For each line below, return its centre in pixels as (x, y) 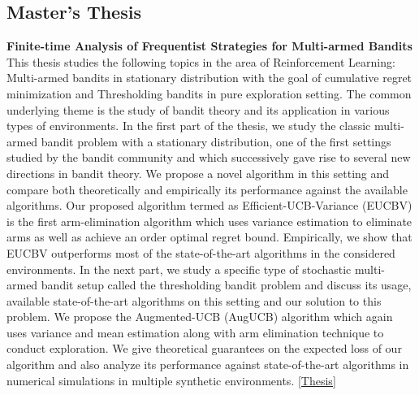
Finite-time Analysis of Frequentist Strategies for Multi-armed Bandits (209, 46)
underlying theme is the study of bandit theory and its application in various (198, 109)
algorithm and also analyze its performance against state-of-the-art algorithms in (208, 365)
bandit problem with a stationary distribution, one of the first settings (216, 141)
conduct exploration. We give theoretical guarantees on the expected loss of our (204, 348)
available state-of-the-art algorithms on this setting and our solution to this (194, 300)
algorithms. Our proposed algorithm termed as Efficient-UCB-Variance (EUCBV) (209, 205)
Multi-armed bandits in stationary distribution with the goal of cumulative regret (209, 78)
